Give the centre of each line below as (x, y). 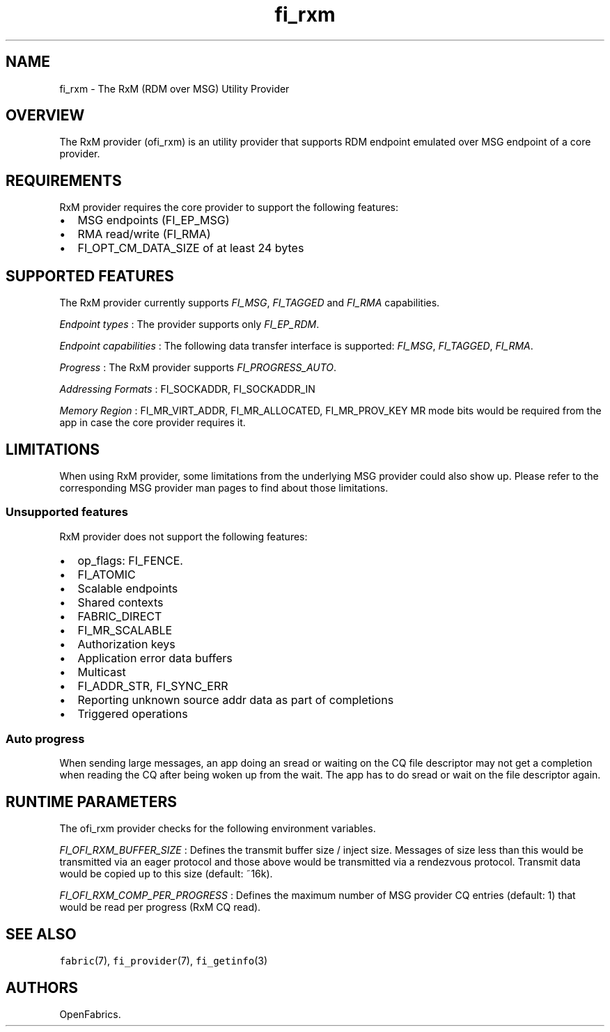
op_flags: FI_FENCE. (130, 560)
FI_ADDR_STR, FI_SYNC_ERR (153, 686)
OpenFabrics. (90, 1014)
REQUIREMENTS (64, 180)
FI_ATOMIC (107, 574)
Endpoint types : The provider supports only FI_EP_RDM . (189, 325)
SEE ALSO (41, 934)
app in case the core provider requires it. (152, 423)
